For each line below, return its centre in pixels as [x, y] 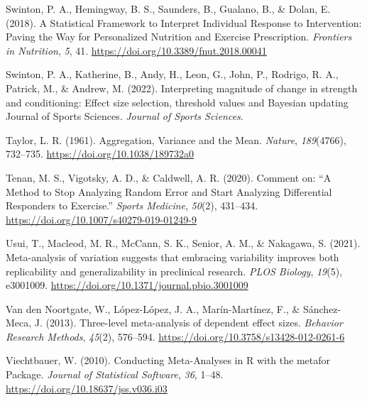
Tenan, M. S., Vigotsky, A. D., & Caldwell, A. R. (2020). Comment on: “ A [169, 177]
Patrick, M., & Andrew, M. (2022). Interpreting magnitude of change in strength [182, 88]
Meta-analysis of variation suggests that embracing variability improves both [172, 257]
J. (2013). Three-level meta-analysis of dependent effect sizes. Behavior [188, 323]
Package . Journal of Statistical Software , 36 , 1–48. [115, 374]
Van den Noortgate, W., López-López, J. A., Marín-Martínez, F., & [153, 308]
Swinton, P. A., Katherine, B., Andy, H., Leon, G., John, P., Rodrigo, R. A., [172, 74]
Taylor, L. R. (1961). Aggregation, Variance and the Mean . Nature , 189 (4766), [176, 139]
